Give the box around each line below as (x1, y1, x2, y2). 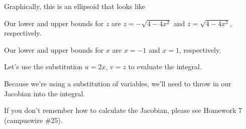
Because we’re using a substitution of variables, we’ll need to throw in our (4, 78, 231, 88)
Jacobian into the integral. (4, 88, 85, 98)
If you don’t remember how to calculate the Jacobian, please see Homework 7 (4, 105, 242, 115)
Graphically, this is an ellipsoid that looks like (4, 1, 146, 11)
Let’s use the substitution (4, 61, 83, 72)
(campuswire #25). (4, 114, 63, 125)
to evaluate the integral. (128, 61, 202, 72)
